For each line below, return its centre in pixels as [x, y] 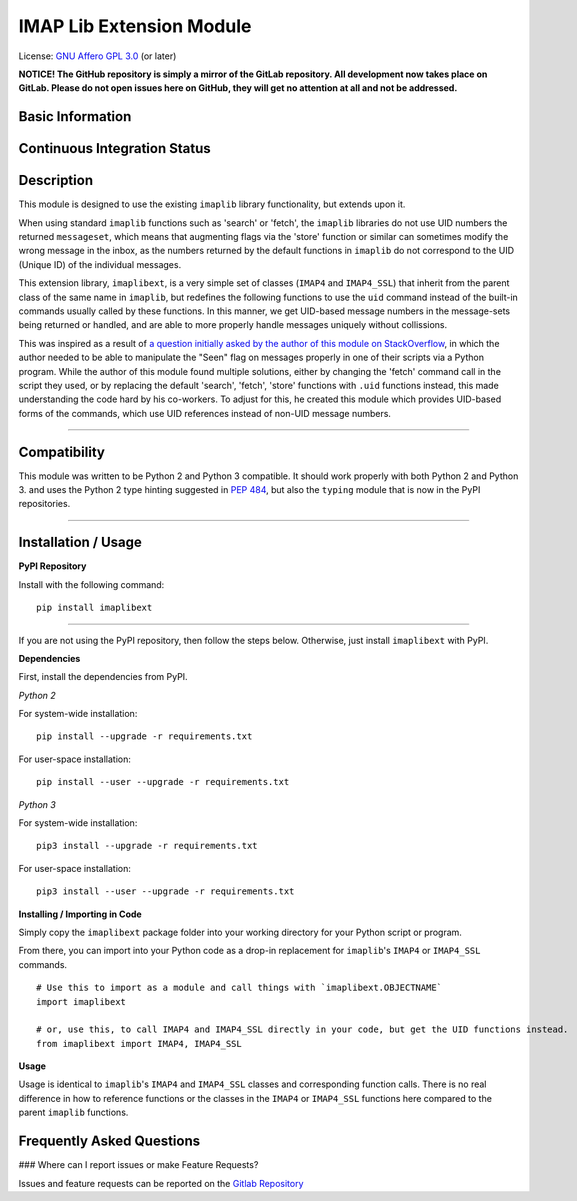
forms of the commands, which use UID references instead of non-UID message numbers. [205, 413]
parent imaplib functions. [73, 1112]
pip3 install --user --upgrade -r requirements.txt [165, 891]
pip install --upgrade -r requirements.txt [144, 736]
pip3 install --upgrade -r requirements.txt [147, 846]
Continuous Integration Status [114, 148]
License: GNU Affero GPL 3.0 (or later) [97, 56]
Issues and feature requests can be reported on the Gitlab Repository [161, 1183]
